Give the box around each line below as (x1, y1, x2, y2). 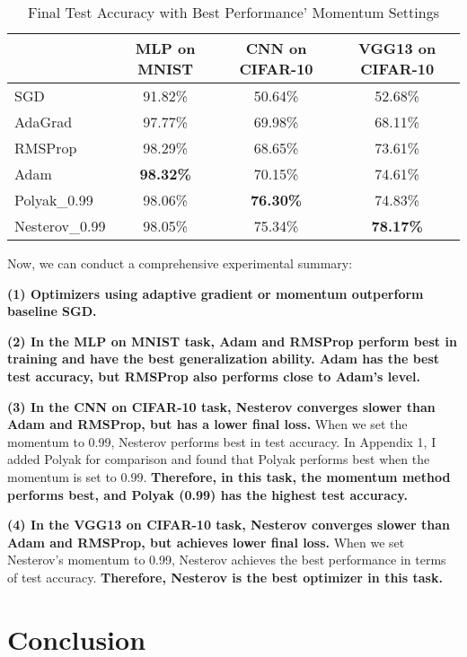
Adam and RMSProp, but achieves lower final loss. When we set (7, 532, 405, 551)
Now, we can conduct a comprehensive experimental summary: (7, 254, 353, 272)
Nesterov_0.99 (14, 215, 106, 236)
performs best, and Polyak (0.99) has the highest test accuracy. (7, 485, 408, 504)
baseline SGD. (7, 302, 97, 320)
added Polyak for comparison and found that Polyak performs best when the (7, 450, 430, 469)
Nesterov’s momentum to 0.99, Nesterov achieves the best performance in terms (7, 550, 446, 569)
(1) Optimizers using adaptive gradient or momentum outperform (7, 284, 424, 302)
